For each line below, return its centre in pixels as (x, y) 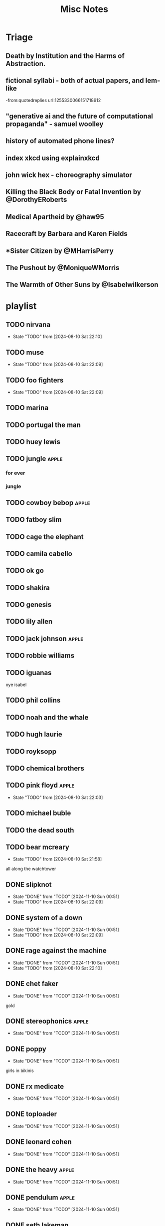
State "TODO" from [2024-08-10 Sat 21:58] (57, 859)
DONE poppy (26, 1049)
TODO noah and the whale (47, 717)
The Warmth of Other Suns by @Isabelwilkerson (82, 285)
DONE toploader (31, 1114)
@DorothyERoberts (36, 200)
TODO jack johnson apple (45, 638)
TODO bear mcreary (37, 847)
